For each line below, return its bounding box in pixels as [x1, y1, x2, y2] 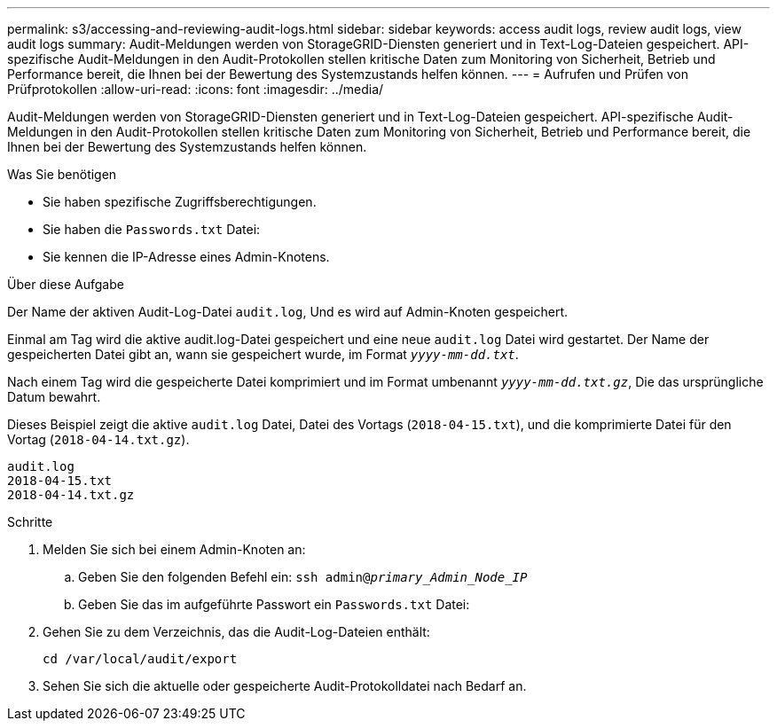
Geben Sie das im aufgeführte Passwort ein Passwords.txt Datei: [78, 597, 470, 612]
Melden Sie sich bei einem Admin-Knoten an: [43, 542, 306, 557]
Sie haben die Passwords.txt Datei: [43, 222, 261, 237]
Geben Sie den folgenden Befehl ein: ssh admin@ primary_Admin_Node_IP [78, 569, 528, 584]
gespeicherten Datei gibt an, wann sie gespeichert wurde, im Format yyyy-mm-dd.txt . [7, 347, 519, 362]
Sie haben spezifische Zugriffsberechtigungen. [43, 194, 317, 209]
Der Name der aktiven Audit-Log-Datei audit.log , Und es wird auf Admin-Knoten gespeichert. [7, 304, 569, 319]
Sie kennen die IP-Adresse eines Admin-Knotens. [43, 249, 330, 264]
